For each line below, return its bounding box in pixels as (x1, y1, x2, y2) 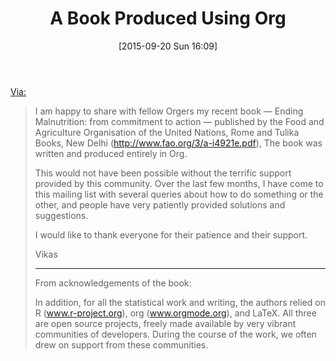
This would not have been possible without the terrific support (34, 167, 292, 179)
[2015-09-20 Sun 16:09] (118, 40, 218, 52)
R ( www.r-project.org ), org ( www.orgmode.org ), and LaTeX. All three (34, 307, 317, 319)
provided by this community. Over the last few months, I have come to (34, 177, 324, 189)
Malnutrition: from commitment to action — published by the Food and (34, 115, 325, 127)
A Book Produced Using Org (49, 7, 287, 30)
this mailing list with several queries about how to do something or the (34, 188, 324, 200)
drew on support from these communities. (34, 338, 209, 351)
